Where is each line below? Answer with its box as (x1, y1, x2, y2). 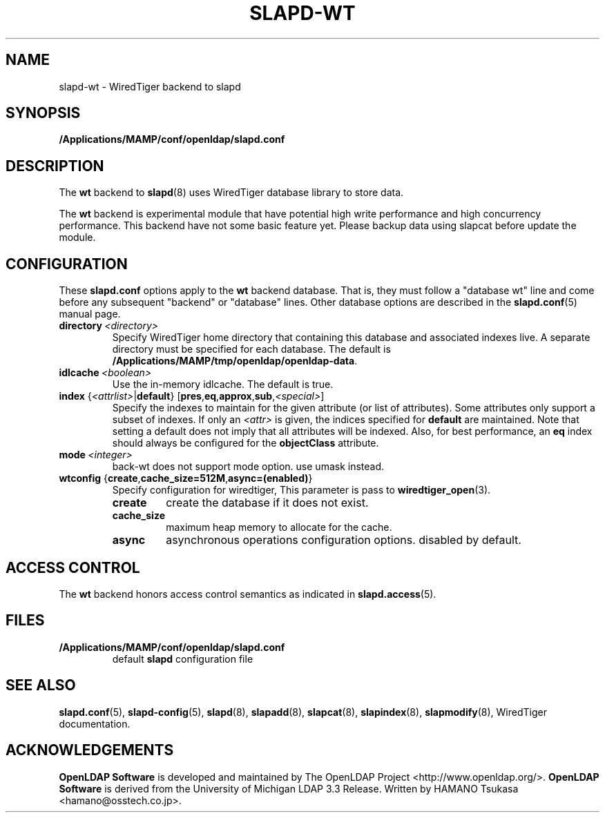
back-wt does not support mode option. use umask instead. (112, 460, 385, 473)
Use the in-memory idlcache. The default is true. (112, 378, 334, 391)
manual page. (59, 308, 121, 320)
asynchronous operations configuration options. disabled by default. (166, 533, 521, 547)
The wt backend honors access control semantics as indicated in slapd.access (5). (59, 587, 436, 600)
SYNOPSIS (6, 104, 81, 122)
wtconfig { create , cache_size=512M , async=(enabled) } (59, 472, 313, 485)
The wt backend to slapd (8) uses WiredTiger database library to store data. (59, 186, 404, 199)
